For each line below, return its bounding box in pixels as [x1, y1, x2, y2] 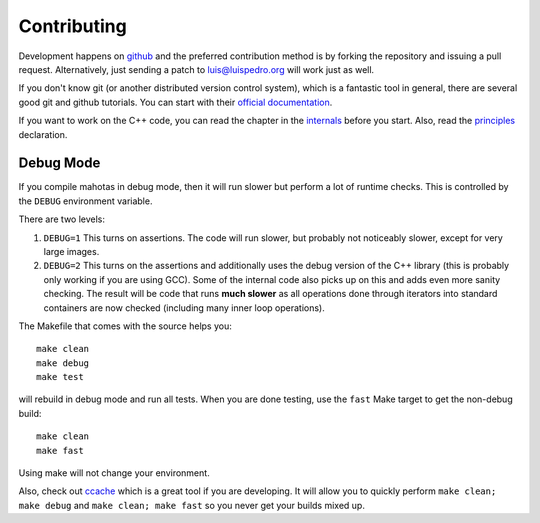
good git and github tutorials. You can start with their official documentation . [18, 96, 333, 108]
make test [36, 371, 84, 383]
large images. [43, 245, 100, 257]
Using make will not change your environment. [18, 467, 210, 479]
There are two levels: [18, 213, 105, 225]
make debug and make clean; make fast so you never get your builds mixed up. [18, 499, 365, 511]
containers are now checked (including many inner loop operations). [43, 301, 325, 314]
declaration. [18, 128, 68, 140]
